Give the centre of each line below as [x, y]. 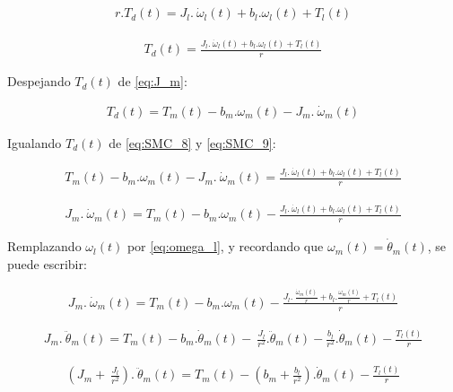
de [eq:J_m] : [152, 81]
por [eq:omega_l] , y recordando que [225, 246]
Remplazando [44, 246]
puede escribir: [47, 263]
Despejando [39, 81]
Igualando [35, 142]
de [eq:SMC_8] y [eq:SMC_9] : [192, 142]
